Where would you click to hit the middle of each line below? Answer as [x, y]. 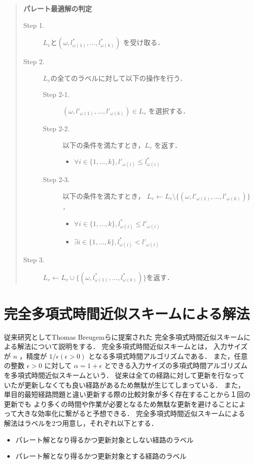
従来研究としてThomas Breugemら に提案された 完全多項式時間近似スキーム [124, 336]
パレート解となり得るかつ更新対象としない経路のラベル [104, 439]
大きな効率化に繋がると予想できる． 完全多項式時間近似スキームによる [131, 413]
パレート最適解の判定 [58, 8]
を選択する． [169, 110]
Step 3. [34, 259]
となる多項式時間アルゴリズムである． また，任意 [168, 356]
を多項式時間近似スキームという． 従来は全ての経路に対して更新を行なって [124, 375]
